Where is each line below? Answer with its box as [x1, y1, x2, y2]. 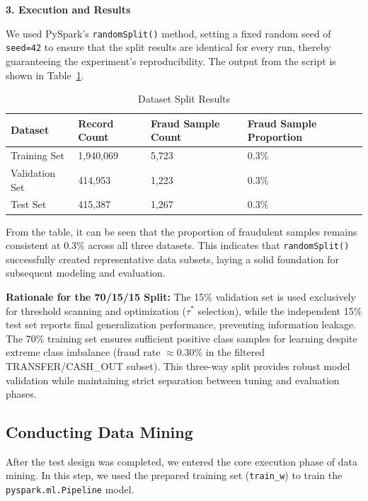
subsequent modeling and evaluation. [6, 265, 166, 280]
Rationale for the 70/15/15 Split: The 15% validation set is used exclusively [6, 289, 356, 304]
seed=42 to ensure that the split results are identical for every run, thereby [6, 40, 331, 54]
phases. [6, 386, 37, 401]
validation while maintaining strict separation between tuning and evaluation [6, 372, 340, 387]
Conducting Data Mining [6, 421, 193, 443]
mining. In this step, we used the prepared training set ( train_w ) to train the [6, 468, 343, 483]
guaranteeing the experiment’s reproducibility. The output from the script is [6, 53, 336, 68]
